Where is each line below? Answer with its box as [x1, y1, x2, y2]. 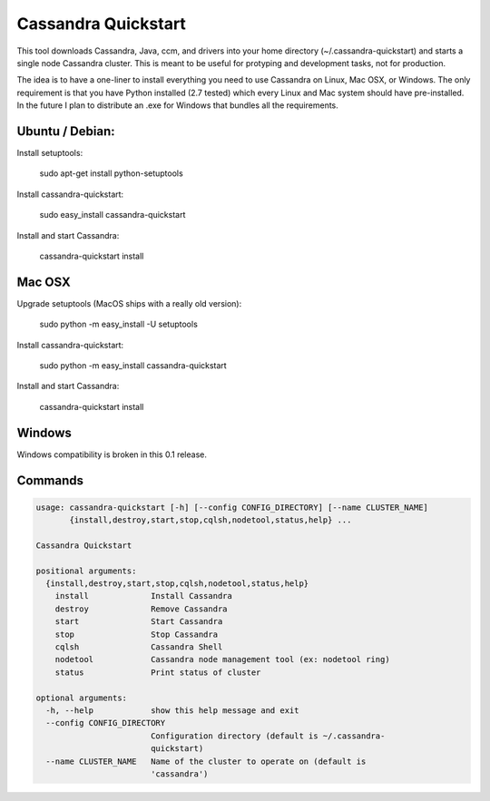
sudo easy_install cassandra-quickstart [39, 210, 186, 220]
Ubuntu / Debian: [16, 123, 115, 139]
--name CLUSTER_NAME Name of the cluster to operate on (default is [45, 756, 367, 767]
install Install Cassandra [54, 591, 233, 601]
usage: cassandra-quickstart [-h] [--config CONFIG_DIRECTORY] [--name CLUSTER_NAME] [35, 502, 428, 513]
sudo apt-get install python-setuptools [39, 168, 183, 179]
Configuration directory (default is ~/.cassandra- [150, 730, 386, 741]
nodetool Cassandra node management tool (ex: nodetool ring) [54, 654, 390, 665]
